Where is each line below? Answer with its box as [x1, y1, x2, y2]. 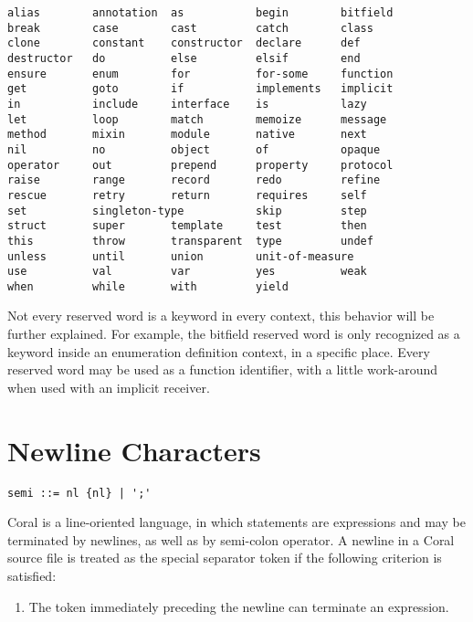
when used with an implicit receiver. [7, 377, 210, 396]
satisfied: [7, 566, 57, 585]
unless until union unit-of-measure [7, 249, 354, 263]
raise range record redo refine [7, 174, 381, 187]
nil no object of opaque [7, 142, 381, 156]
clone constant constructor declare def [7, 37, 361, 50]
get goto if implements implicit [7, 82, 394, 96]
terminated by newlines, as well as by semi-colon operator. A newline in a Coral [7, 530, 455, 549]
